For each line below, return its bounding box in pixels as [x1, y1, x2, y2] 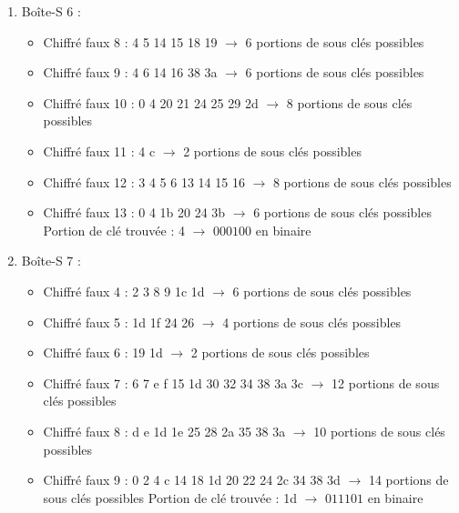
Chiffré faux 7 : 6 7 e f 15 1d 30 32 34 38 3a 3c [43, 373, 304, 392]
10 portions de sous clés [313, 421, 445, 440]
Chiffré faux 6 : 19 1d [43, 343, 163, 362]
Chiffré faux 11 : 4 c [43, 141, 156, 160]
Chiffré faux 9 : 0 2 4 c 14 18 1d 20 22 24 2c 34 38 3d [43, 470, 341, 489]
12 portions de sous [331, 373, 440, 392]
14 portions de [368, 470, 449, 489]
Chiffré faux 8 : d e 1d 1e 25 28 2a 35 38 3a [43, 421, 286, 440]
